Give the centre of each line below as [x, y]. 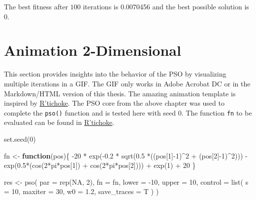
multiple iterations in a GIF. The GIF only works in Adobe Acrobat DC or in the [127, 83]
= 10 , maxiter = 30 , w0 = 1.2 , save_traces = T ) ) [81, 191]
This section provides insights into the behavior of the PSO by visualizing [115, 74]
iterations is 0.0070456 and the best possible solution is [166, 6]
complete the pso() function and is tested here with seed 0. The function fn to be [128, 112]
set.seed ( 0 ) [20, 139]
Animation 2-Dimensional [93, 50]
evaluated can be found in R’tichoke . [59, 122]
